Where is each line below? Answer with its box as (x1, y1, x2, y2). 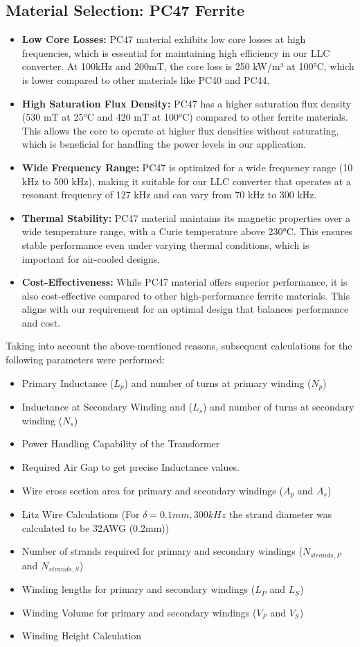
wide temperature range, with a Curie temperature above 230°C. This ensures (21, 224, 352, 239)
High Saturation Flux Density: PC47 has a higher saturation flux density (21, 96, 352, 110)
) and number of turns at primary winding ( (124, 375, 312, 390)
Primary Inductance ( (21, 375, 114, 390)
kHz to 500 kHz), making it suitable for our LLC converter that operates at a (21, 173, 351, 188)
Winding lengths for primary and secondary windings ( (21, 582, 255, 596)
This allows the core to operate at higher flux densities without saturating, (21, 123, 339, 137)
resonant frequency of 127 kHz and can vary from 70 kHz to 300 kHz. (21, 187, 317, 202)
